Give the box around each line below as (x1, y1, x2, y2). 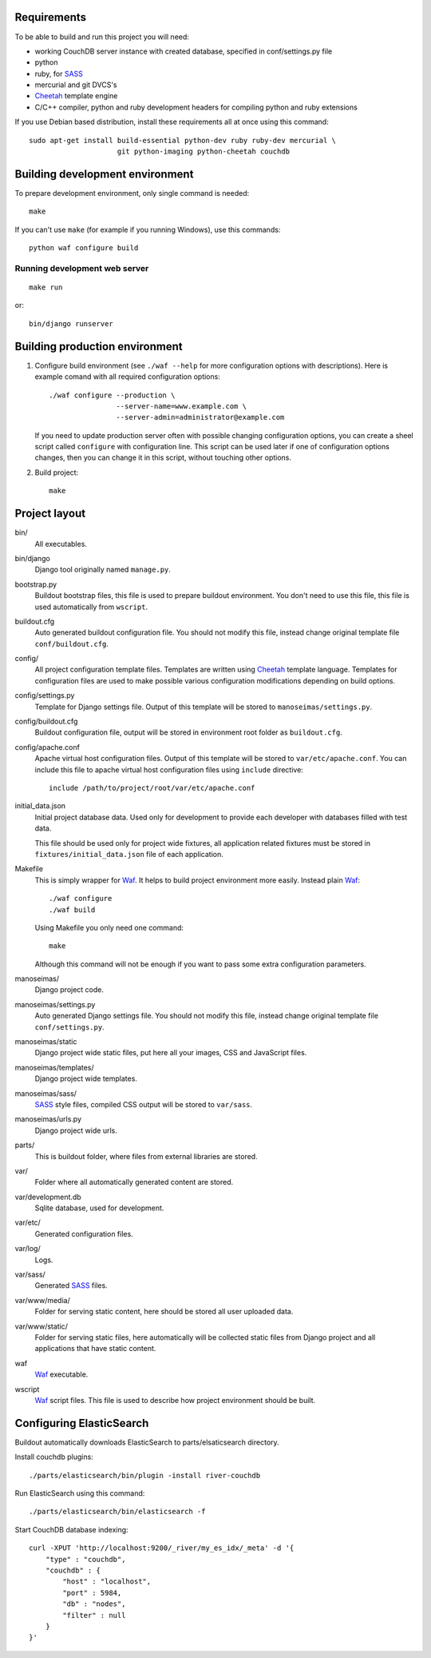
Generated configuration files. (34, 1229, 133, 1238)
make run (29, 283, 63, 292)
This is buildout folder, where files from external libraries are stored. (34, 1151, 259, 1161)
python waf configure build (29, 244, 139, 253)
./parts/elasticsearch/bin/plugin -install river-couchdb (29, 1471, 261, 1480)
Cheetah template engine (34, 91, 118, 101)
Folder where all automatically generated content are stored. (34, 1178, 234, 1187)
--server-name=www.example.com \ (116, 401, 247, 411)
